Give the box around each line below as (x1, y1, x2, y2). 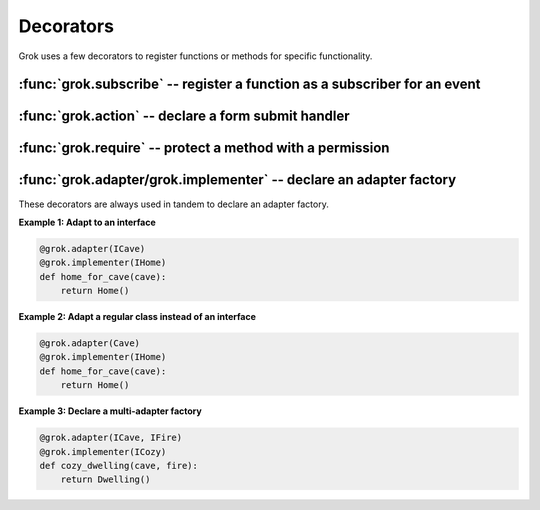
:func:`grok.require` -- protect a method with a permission (18, 140, 390, 157)
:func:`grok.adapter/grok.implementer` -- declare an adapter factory (18, 171, 457, 189)
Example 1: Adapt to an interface (18, 216, 157, 228)
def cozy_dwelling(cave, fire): (39, 460, 199, 471)
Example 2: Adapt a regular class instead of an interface (18, 311, 257, 323)
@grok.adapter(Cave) (39, 338, 140, 349)
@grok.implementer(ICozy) (39, 446, 167, 457)
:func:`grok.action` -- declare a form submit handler (18, 108, 350, 125)
